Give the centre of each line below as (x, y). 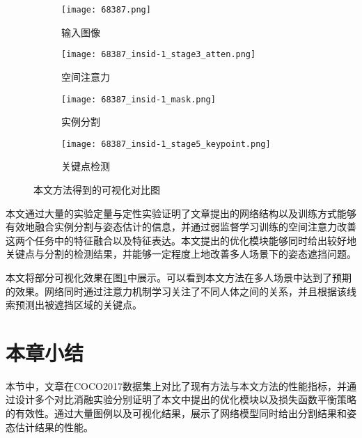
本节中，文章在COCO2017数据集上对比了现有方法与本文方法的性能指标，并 (176, 385)
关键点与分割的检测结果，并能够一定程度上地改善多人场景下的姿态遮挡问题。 (181, 254)
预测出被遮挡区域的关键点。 (78, 305)
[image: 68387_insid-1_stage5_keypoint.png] (166, 144)
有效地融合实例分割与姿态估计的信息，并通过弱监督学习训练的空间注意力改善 (181, 227)
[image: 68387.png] (106, 10)
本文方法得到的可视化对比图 (97, 189)
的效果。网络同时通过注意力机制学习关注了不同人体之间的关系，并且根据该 (176, 291)
